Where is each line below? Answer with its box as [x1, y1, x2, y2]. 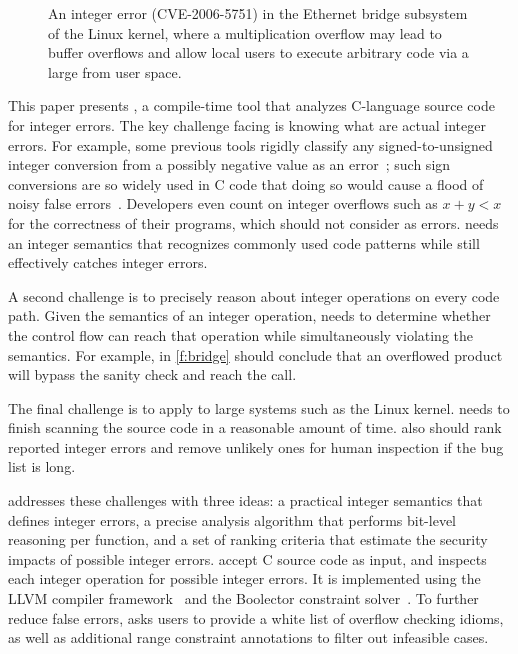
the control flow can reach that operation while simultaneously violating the [8, 324, 474, 345]
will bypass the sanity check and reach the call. [8, 364, 297, 385]
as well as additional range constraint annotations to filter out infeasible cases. [8, 627, 489, 648]
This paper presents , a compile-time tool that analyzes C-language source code [8, 95, 495, 116]
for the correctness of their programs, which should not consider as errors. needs [8, 212, 499, 233]
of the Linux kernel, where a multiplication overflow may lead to [48, 22, 442, 43]
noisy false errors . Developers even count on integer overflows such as [8, 193, 438, 214]
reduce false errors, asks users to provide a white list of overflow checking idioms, [8, 607, 504, 628]
